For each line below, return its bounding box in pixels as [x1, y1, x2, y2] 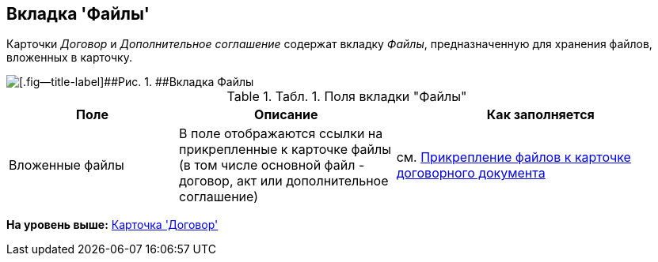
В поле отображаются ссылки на [179, 125, 383, 142]
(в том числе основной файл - [179, 157, 365, 174]
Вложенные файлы [9, 157, 124, 174]
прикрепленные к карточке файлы [179, 141, 392, 158]
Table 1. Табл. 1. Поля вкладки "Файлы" [226, 88, 467, 105]
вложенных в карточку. [6, 51, 132, 65]
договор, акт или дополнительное [179, 173, 389, 189]
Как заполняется [486, 107, 595, 123]
